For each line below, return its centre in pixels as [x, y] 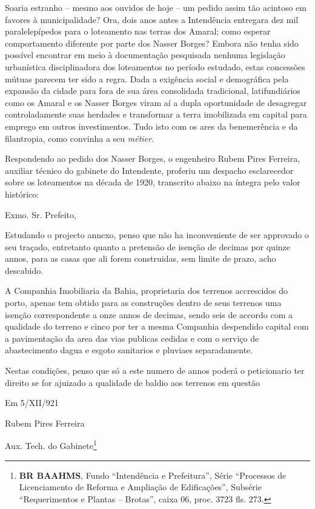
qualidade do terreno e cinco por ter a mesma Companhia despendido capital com [157, 326]
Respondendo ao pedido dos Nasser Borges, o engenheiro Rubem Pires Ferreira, [153, 158]
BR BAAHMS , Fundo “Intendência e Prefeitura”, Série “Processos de [153, 475]
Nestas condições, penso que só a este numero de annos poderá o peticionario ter [155, 371]
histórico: [22, 194]
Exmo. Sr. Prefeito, [41, 214]
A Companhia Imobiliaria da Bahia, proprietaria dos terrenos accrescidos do [147, 291]
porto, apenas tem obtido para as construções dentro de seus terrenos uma [143, 303]
